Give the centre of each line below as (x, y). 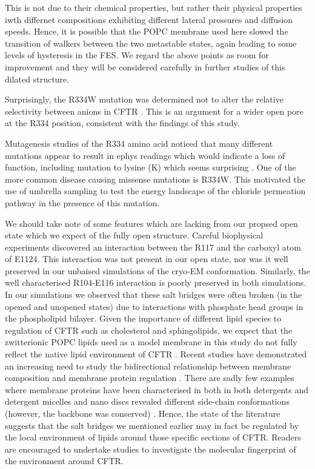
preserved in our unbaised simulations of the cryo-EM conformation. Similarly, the (157, 270)
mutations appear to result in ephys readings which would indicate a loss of (145, 155)
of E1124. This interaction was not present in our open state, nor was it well (147, 259)
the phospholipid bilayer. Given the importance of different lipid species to (143, 318)
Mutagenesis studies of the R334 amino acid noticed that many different (139, 143)
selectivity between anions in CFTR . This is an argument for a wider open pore (154, 111)
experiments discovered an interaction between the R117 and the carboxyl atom (153, 247)
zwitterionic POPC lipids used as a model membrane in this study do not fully (151, 342)
